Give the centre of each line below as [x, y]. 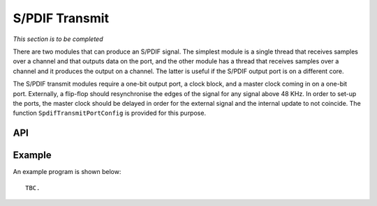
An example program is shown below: [67, 172]
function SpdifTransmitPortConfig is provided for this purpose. [109, 113]
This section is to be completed [58, 39]
